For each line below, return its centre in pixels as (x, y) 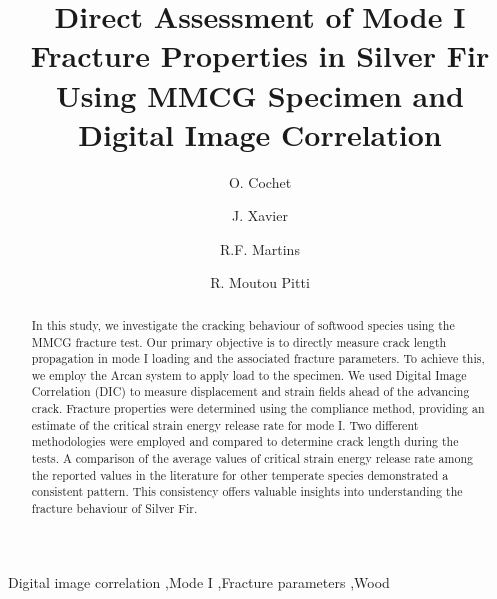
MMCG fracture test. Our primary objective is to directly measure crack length (239, 341)
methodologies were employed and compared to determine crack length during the (245, 441)
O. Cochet (260, 181)
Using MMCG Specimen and (260, 94)
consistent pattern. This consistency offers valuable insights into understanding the (247, 491)
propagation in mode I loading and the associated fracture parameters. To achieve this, (258, 358)
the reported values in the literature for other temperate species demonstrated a (240, 474)
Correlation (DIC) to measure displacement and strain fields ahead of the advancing (250, 391)
